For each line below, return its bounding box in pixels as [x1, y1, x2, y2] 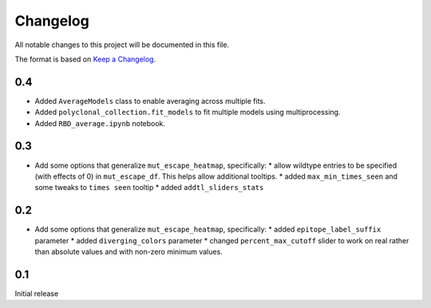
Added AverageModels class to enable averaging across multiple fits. [34, 96, 267, 105]
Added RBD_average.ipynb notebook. [34, 118, 166, 128]
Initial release [14, 288, 59, 298]
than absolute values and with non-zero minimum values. [34, 247, 223, 256]
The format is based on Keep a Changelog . [14, 54, 156, 64]
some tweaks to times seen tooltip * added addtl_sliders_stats [34, 183, 264, 192]
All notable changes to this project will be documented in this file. [14, 40, 230, 49]
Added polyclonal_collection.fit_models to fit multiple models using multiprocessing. [34, 108, 341, 117]
